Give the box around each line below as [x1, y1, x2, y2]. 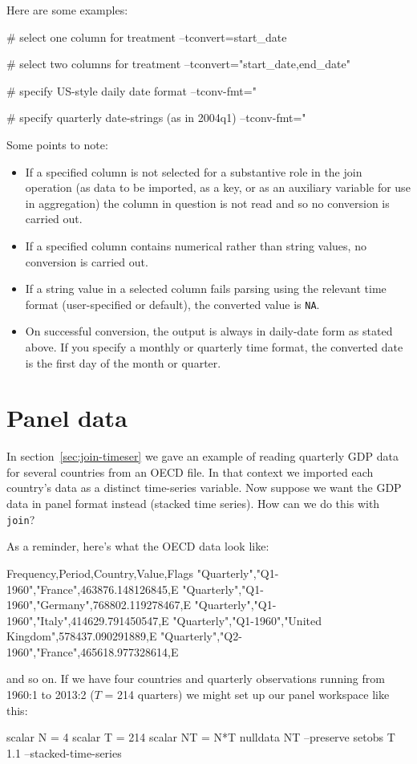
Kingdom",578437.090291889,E [6, 628, 157, 644]
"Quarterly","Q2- [160, 628, 242, 644]
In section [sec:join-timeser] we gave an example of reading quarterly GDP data [6, 448, 399, 465]
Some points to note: [6, 136, 108, 152]
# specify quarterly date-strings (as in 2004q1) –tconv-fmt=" [6, 109, 306, 126]
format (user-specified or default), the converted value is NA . [25, 295, 320, 312]
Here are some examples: [6, 2, 128, 18]
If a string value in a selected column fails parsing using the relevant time [25, 280, 387, 297]
